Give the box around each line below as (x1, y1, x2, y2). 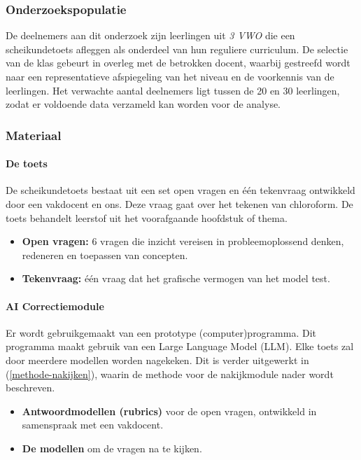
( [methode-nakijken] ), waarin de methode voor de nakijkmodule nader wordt (6, 366, 334, 381)
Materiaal (6, 126, 62, 144)
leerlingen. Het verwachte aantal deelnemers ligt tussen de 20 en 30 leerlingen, (6, 83, 340, 97)
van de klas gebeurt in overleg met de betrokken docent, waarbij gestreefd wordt (6, 55, 351, 70)
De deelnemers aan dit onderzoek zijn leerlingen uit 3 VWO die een (6, 28, 295, 43)
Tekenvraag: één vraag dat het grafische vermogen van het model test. (22, 271, 330, 286)
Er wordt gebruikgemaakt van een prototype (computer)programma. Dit (6, 325, 317, 340)
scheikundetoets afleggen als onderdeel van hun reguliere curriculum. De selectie (6, 41, 348, 56)
